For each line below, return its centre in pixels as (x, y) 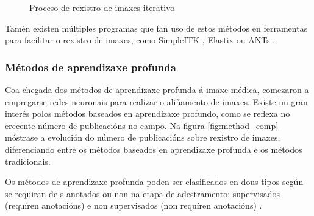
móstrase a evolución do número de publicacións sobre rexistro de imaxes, (143, 137)
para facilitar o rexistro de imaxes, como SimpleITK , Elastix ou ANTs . (140, 40)
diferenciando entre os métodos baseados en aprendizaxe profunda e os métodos (154, 149)
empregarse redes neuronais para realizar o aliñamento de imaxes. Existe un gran (156, 101)
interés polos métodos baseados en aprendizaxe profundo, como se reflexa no (148, 113)
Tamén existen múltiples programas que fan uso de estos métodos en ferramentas (156, 28)
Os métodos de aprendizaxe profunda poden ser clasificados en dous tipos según (154, 182)
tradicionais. (28, 161)
